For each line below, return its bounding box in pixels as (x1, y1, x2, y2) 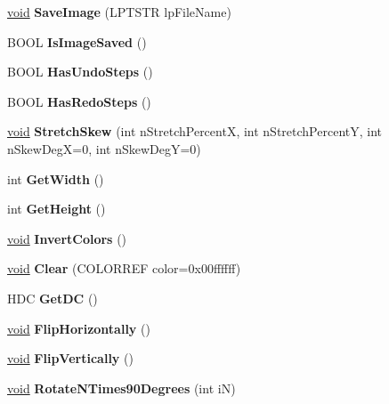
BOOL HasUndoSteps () (7, 62, 153, 81)
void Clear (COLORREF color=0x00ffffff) (7, 259, 241, 278)
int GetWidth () (7, 169, 104, 188)
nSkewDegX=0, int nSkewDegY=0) (7, 139, 201, 158)
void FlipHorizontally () (7, 319, 150, 337)
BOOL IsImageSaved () (7, 32, 147, 51)
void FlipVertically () (7, 349, 134, 368)
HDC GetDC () (7, 288, 98, 307)
